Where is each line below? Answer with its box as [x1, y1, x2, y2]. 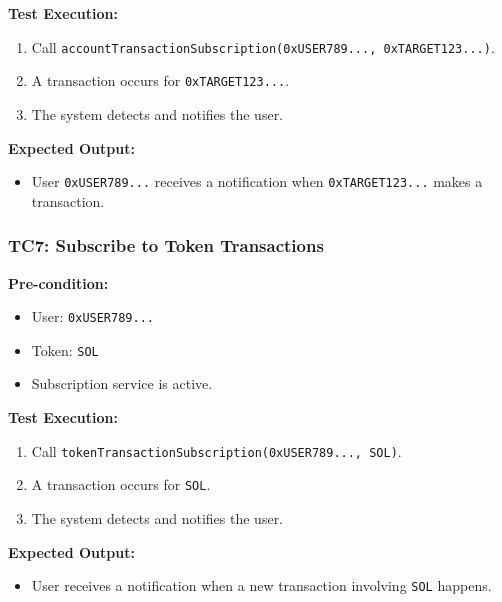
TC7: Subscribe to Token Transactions [8, 233, 324, 258]
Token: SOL [31, 339, 99, 360]
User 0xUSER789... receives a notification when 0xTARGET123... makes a [31, 171, 483, 192]
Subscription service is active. [31, 373, 213, 394]
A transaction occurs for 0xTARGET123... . [31, 70, 290, 91]
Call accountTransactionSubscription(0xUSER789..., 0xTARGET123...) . [31, 36, 495, 57]
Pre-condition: [8, 272, 109, 293]
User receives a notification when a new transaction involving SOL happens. [31, 575, 492, 596]
